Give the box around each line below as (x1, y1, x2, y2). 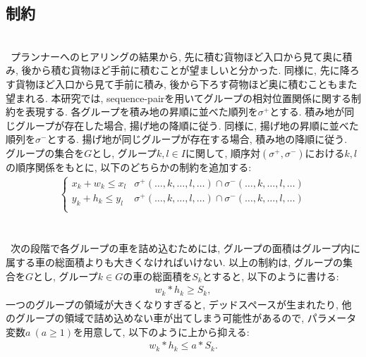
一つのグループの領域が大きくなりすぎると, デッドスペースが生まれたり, (6, 296, 338, 311)
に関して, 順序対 (185, 145, 261, 160)
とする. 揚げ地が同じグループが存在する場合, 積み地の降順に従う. (47, 132, 348, 146)
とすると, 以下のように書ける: (202, 268, 339, 283)
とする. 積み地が (269, 104, 345, 119)
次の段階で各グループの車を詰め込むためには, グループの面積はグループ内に (10, 241, 361, 256)
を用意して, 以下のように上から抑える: (73, 324, 250, 339)
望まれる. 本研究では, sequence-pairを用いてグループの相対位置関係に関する (6, 90, 352, 105)
